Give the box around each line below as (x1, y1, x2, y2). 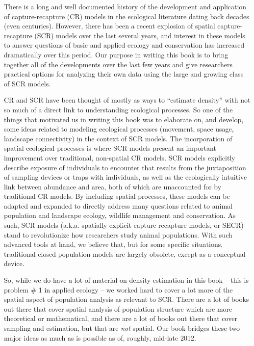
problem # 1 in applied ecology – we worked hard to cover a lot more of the (4, 284, 233, 294)
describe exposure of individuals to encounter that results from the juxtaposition (4, 162, 246, 172)
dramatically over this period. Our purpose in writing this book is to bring (4, 49, 229, 59)
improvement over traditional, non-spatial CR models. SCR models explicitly (4, 152, 235, 162)
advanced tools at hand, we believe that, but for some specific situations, (4, 239, 223, 249)
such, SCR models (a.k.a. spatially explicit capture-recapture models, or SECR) (4, 220, 244, 230)
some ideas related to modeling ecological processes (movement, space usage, (4, 124, 234, 134)
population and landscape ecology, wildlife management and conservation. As (4, 210, 236, 220)
